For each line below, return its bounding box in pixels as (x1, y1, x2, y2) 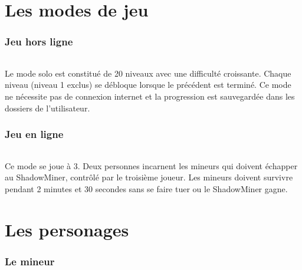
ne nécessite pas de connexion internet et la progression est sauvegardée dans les (5, 90, 295, 103)
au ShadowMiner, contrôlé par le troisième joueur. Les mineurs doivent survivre (5, 171, 293, 183)
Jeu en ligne (5, 127, 64, 141)
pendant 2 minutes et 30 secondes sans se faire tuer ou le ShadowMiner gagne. (5, 182, 288, 195)
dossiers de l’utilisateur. (5, 101, 90, 114)
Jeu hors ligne (5, 34, 73, 49)
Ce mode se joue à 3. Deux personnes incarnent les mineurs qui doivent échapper (5, 159, 298, 172)
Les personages (5, 217, 129, 241)
